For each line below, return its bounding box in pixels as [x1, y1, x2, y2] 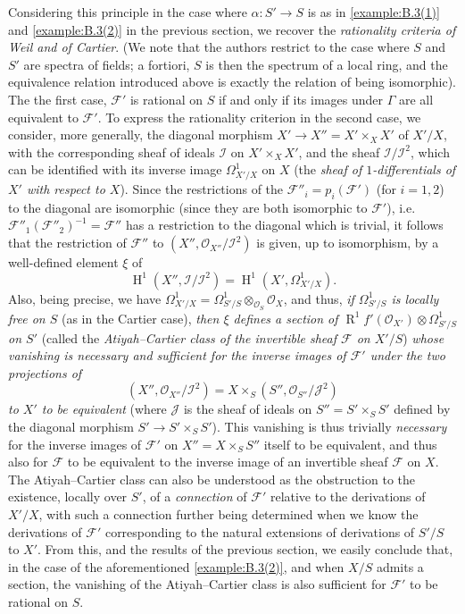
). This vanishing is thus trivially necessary [212, 416, 447, 435]
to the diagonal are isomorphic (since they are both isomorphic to [8, 198, 368, 216]
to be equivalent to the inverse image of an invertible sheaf [67, 452, 388, 471]
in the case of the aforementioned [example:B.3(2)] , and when [8, 557, 345, 576]
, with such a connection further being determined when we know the [38, 504, 419, 523]
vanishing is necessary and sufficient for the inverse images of [8, 346, 346, 365]
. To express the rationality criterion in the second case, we [97, 107, 421, 126]
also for [8, 452, 48, 471]
